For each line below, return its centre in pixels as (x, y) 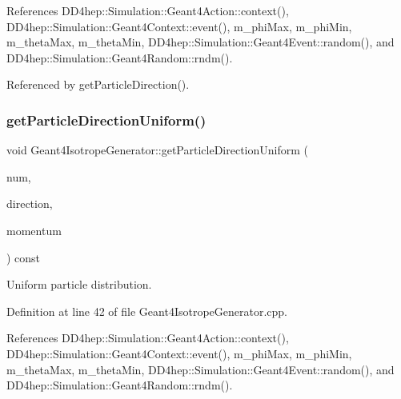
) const (24, 257)
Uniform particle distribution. (79, 284)
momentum (34, 230)
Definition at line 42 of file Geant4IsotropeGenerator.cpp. (147, 311)
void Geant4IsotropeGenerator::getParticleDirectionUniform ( (157, 150)
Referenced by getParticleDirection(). (98, 84)
